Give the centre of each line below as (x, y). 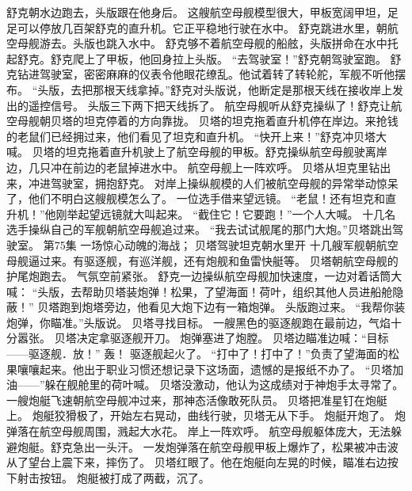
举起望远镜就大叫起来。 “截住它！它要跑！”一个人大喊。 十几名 (231, 213)
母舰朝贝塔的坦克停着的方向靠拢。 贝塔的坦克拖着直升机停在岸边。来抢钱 (208, 121)
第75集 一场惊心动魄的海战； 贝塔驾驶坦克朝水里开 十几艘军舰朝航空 (221, 244)
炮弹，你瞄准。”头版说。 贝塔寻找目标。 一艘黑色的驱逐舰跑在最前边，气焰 (198, 322)
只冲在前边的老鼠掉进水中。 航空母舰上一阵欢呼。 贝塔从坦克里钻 (210, 167)
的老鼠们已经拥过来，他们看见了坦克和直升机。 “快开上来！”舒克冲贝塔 (191, 136)
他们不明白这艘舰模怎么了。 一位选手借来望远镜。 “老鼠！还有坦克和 (206, 198)
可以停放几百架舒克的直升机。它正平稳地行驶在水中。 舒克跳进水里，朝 (202, 27)
